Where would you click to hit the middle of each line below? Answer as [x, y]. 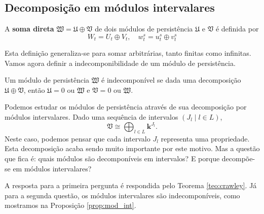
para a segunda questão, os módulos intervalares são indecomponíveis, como [122, 195]
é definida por [237, 29]
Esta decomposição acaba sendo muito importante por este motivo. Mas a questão [132, 148]
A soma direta [29, 29]
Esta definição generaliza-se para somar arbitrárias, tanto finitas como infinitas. [128, 53]
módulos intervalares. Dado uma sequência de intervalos [91, 117]
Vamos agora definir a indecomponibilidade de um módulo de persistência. [120, 63]
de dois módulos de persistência [144, 29]
